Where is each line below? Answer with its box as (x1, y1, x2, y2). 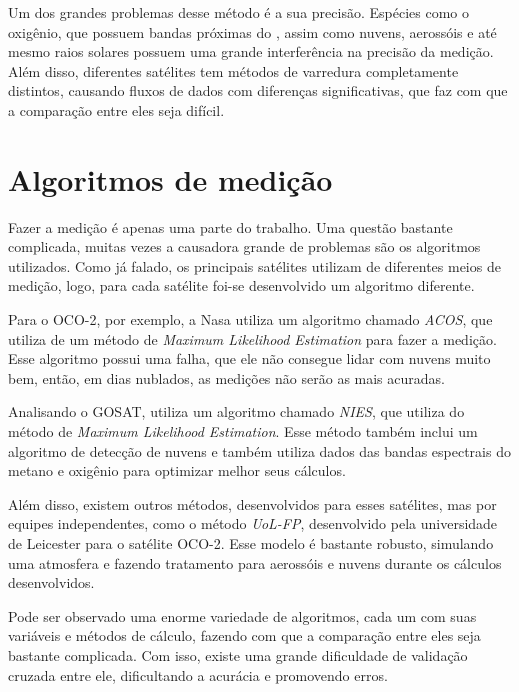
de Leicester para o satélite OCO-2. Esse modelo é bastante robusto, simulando (8, 533, 494, 553)
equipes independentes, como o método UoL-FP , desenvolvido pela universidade (8, 513, 498, 534)
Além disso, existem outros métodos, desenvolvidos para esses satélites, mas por (8, 493, 497, 514)
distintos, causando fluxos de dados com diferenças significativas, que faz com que (8, 80, 508, 101)
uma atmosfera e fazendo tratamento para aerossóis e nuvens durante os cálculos (8, 552, 502, 573)
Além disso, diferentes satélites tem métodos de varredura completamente (8, 60, 459, 81)
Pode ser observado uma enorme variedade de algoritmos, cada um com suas (8, 605, 477, 626)
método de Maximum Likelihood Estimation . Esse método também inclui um (8, 421, 478, 442)
